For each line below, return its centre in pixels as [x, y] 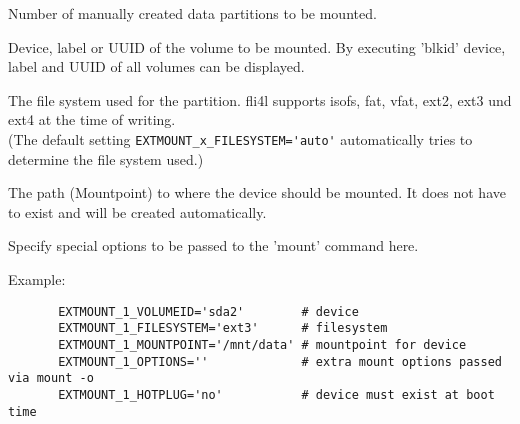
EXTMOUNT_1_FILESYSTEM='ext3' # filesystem [223, 328]
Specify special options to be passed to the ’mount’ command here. [213, 245]
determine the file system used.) [106, 158]
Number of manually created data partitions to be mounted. [192, 13]
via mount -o [51, 378]
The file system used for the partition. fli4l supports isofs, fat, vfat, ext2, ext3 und [260, 99]
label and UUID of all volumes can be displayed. [156, 66]
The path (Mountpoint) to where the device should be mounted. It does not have [257, 192]
